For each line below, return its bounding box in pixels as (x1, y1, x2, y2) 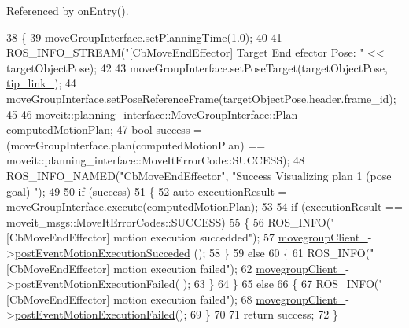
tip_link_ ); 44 (6, 75, 77, 91)
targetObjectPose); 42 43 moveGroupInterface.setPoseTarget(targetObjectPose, (6, 59, 388, 76)
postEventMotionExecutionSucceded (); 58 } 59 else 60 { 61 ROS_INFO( (14, 244, 370, 260)
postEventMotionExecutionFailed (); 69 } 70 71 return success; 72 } (14, 306, 338, 322)
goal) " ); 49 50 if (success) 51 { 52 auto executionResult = (6, 182, 287, 199)
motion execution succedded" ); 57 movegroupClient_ (113, 229, 368, 245)
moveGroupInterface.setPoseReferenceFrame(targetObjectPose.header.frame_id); (6, 90, 396, 106)
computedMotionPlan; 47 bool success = (6, 121, 202, 138)
